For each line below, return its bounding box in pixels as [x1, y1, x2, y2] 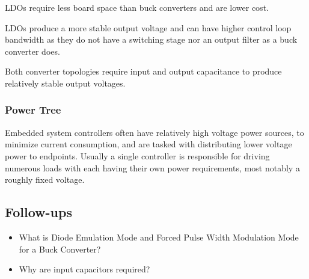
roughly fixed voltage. [5, 173, 85, 186]
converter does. [5, 44, 60, 57]
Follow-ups [5, 203, 72, 221]
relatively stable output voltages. [5, 76, 126, 89]
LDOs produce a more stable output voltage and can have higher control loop [5, 21, 292, 34]
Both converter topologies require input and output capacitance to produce [5, 65, 282, 78]
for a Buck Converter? [19, 242, 101, 255]
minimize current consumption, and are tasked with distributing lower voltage [5, 138, 292, 150]
